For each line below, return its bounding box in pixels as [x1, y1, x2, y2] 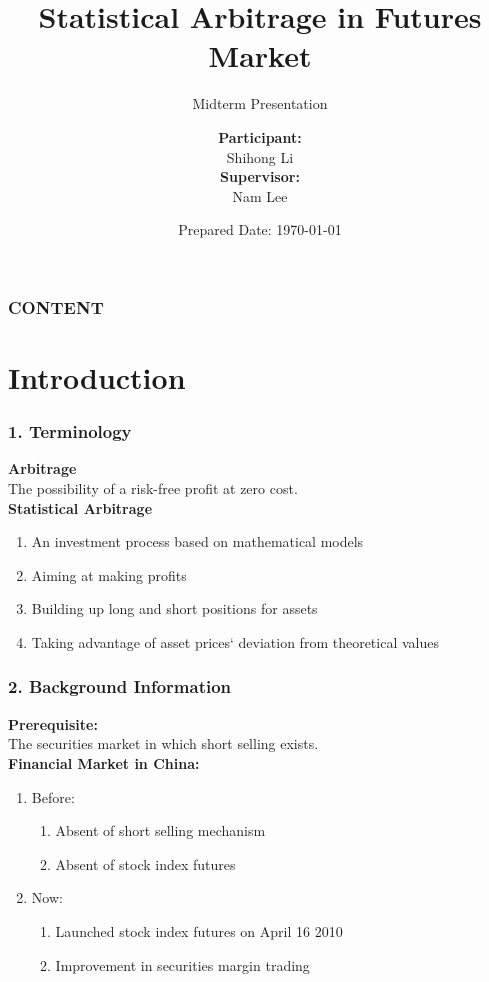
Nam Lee [232, 185, 288, 206]
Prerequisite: [8, 713, 98, 734]
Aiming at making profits [31, 564, 187, 585]
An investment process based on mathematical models [31, 531, 364, 552]
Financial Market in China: [8, 752, 200, 773]
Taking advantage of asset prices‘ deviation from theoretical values [31, 631, 439, 652]
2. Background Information [8, 674, 232, 699]
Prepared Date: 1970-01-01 [178, 219, 342, 240]
